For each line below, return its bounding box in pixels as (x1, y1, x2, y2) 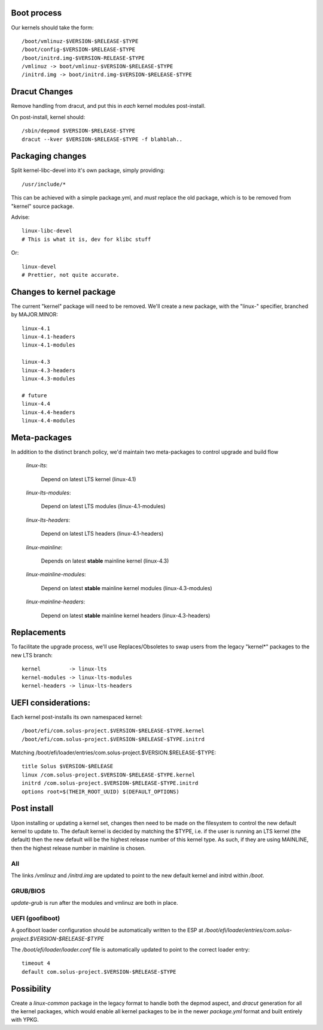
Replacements (11, 627, 66, 638)
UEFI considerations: (11, 697, 91, 708)
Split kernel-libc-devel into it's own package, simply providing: (11, 167, 165, 174)
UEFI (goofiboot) (11, 914, 60, 922)
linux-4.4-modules (22, 417, 76, 424)
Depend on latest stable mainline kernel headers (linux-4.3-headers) (41, 612, 211, 619)
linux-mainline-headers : (26, 598, 86, 605)
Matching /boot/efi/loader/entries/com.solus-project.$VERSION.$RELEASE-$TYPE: (11, 749, 217, 756)
